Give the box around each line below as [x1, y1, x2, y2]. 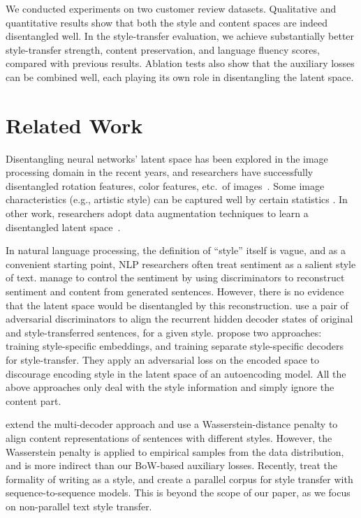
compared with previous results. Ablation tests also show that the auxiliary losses [6, 56, 355, 71]
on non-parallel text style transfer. [6, 498, 152, 513]
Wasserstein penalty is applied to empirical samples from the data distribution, [6, 444, 344, 459]
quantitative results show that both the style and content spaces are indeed [6, 15, 327, 29]
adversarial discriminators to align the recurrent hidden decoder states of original [6, 311, 353, 326]
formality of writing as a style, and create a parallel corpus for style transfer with [6, 471, 353, 486]
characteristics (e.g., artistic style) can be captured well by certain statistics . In [6, 192, 348, 207]
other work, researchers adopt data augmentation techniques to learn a [6, 206, 309, 221]
